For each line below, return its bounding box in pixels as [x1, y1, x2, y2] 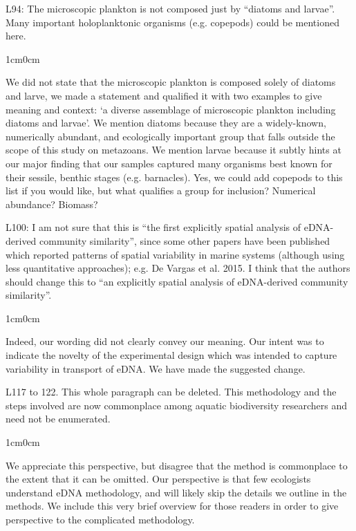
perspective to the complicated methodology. [6, 512, 195, 526]
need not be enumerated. [6, 411, 111, 426]
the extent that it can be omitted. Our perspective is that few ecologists [6, 472, 311, 486]
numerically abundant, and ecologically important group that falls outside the [6, 129, 335, 143]
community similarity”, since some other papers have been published [39, 233, 330, 248]
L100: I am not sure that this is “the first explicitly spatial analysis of [6, 220, 301, 234]
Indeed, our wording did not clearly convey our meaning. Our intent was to [6, 334, 324, 348]
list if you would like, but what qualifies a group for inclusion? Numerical [6, 183, 316, 198]
